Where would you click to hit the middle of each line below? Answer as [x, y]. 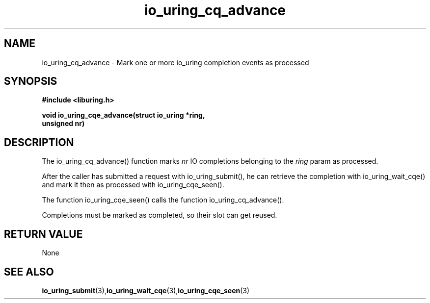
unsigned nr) [63, 124]
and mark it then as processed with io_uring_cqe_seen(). [133, 185]
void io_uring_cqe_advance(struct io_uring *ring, [123, 115]
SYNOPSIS [31, 81]
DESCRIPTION [39, 142]
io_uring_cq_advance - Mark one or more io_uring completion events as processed [175, 62]
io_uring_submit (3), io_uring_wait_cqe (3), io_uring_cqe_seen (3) [146, 290]
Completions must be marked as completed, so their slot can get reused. [160, 215]
